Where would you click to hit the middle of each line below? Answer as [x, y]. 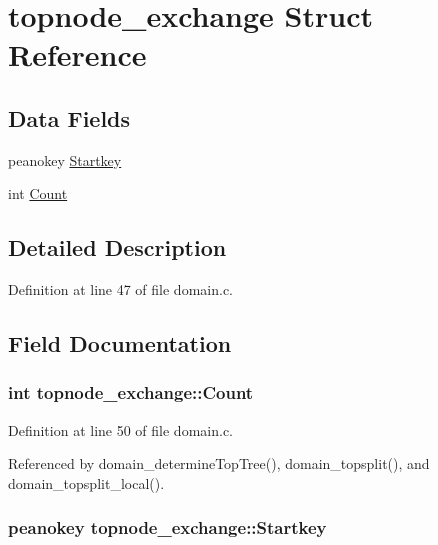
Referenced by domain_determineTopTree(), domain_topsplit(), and [219, 463]
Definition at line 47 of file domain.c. [120, 289]
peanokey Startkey [65, 159]
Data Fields [69, 117]
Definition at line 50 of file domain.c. [120, 429]
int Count [38, 193]
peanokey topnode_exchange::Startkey [167, 527]
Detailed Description [117, 247]
